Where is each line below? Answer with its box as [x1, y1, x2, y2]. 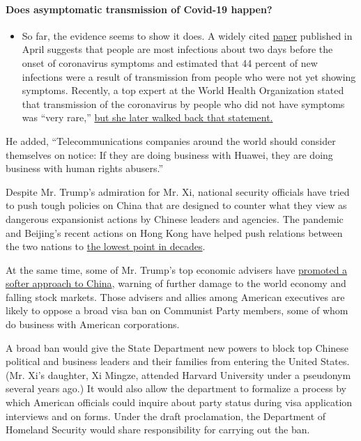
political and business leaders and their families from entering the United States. [6, 354, 350, 369]
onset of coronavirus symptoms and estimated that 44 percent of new [22, 55, 318, 70]
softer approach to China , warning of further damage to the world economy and [6, 276, 346, 291]
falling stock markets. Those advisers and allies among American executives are [6, 289, 345, 304]
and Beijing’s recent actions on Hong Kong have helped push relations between [6, 225, 343, 240]
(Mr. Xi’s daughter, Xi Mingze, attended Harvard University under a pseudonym [6, 367, 351, 382]
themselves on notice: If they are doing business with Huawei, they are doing [6, 147, 333, 162]
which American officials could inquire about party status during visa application [6, 395, 353, 410]
